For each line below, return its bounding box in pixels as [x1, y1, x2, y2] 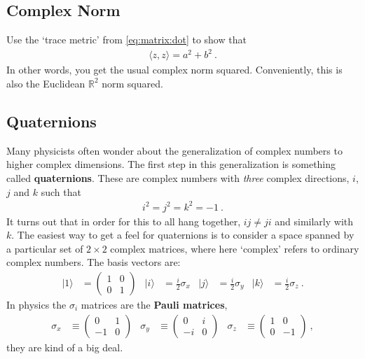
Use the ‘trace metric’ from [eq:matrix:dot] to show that [6, 32, 247, 47]
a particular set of [6, 241, 83, 255]
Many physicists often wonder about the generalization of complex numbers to [6, 143, 343, 157]
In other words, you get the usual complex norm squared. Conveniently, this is [6, 62, 343, 77]
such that [41, 184, 81, 199]
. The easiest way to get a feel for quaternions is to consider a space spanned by [11, 227, 354, 242]
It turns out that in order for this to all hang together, [6, 213, 241, 228]
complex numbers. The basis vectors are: [6, 255, 181, 269]
